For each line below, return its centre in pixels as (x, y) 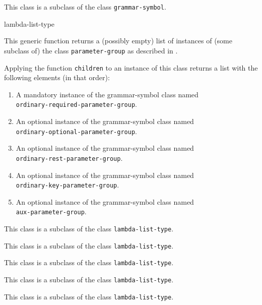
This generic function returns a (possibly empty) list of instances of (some (118, 41)
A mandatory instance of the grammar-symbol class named (107, 94)
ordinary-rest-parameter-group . (69, 158)
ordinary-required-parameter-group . (76, 104)
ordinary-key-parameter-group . (68, 185)
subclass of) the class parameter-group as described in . (91, 50)
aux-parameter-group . (51, 211)
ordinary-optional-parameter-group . (76, 131)
